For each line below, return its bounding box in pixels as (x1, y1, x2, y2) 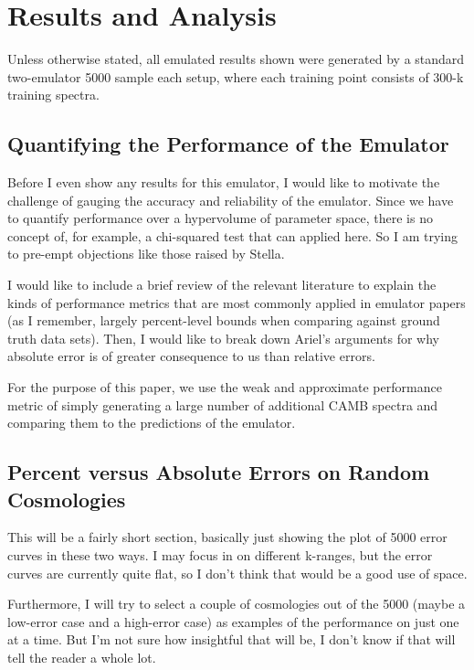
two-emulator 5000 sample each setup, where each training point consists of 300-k (7, 67, 464, 86)
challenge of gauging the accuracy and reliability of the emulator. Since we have (7, 190, 454, 209)
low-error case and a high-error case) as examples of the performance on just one (7, 612, 459, 631)
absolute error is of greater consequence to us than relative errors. (7, 346, 375, 366)
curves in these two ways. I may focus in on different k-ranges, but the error (7, 546, 433, 565)
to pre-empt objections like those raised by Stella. (7, 244, 285, 263)
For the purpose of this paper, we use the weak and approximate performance (7, 378, 442, 397)
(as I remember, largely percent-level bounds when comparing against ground (7, 311, 440, 330)
